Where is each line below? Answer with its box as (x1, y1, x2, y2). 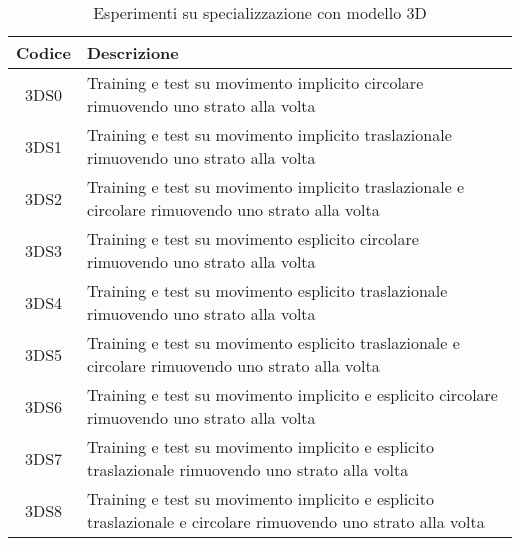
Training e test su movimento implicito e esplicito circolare (86, 383, 498, 406)
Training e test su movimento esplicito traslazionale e (86, 331, 460, 354)
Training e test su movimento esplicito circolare (86, 227, 419, 250)
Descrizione (86, 41, 179, 64)
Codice (16, 41, 71, 64)
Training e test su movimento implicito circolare (86, 71, 424, 94)
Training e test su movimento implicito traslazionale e (86, 175, 465, 198)
